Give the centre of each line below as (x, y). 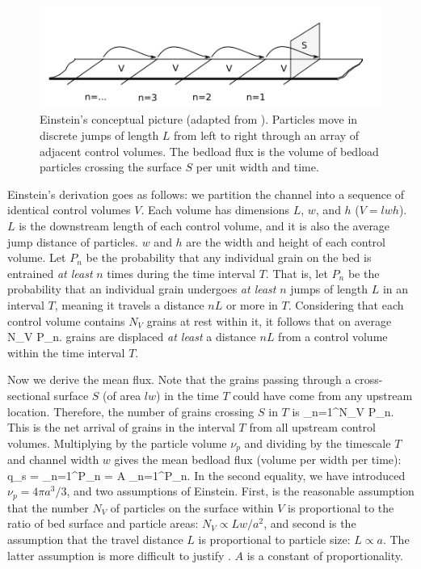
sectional (29, 395)
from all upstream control (312, 427)
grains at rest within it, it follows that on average (269, 320)
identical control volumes (69, 210)
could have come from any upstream (323, 395)
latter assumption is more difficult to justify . (119, 555)
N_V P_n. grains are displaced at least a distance (132, 337)
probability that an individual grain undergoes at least (142, 289)
